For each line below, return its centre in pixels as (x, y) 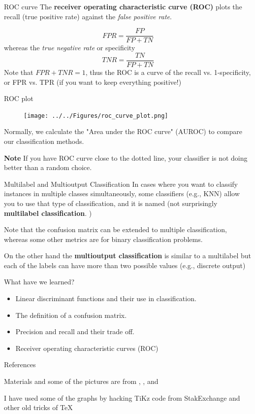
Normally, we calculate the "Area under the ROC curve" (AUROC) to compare (123, 131)
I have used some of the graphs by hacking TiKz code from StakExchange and (122, 397)
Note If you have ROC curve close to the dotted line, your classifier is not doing (126, 157)
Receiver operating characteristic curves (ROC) (87, 348)
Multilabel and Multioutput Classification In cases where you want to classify (121, 184)
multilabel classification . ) (48, 213)
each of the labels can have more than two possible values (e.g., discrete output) (125, 265)
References (20, 364)
